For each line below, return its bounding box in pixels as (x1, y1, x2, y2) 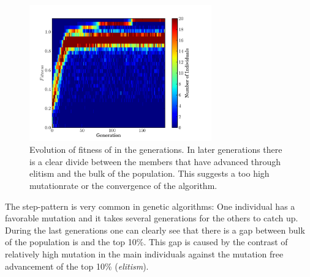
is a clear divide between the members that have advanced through (29, 155, 281, 168)
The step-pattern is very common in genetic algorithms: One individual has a (5, 199, 295, 212)
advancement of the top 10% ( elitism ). (5, 259, 149, 272)
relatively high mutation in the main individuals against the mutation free (5, 247, 284, 260)
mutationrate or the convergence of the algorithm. (29, 179, 217, 191)
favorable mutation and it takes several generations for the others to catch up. (5, 212, 298, 224)
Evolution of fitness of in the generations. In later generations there (29, 143, 282, 156)
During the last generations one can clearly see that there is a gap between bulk (5, 223, 305, 236)
